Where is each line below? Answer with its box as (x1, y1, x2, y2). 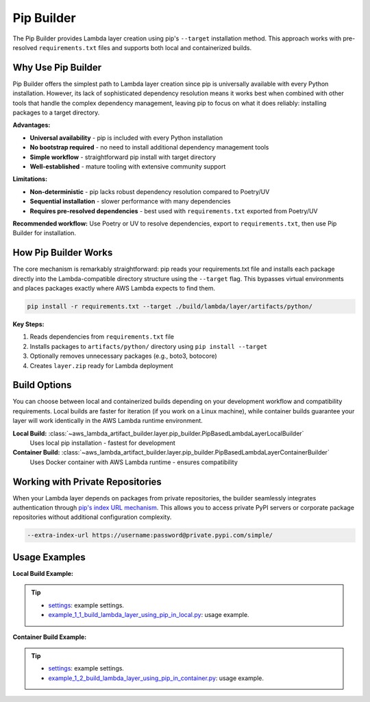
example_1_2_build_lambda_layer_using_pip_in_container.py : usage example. (48, 674, 264, 682)
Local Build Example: (12, 569, 73, 577)
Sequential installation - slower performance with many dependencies (29, 197, 231, 206)
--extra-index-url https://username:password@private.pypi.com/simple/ (27, 531, 273, 540)
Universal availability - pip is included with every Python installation (29, 134, 223, 142)
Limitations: (12, 175, 48, 183)
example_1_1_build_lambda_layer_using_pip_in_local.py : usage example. (48, 611, 249, 619)
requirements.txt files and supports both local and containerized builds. (38, 43, 252, 51)
